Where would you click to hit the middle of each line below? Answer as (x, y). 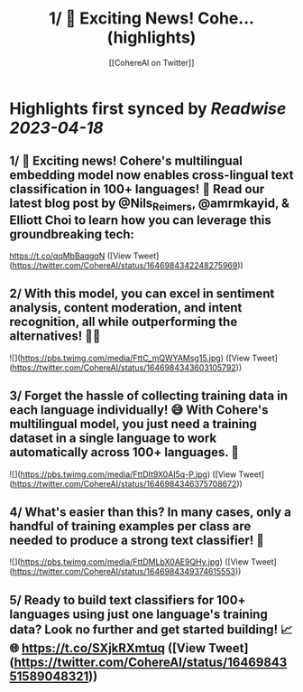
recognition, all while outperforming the (124, 322)
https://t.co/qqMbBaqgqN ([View (70, 256)
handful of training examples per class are (130, 526)
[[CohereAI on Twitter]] (151, 62)
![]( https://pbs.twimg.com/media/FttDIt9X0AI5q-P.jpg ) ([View (123, 474)
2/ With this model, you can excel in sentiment (142, 294)
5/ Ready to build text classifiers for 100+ (128, 600)
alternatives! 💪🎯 (55, 337)
